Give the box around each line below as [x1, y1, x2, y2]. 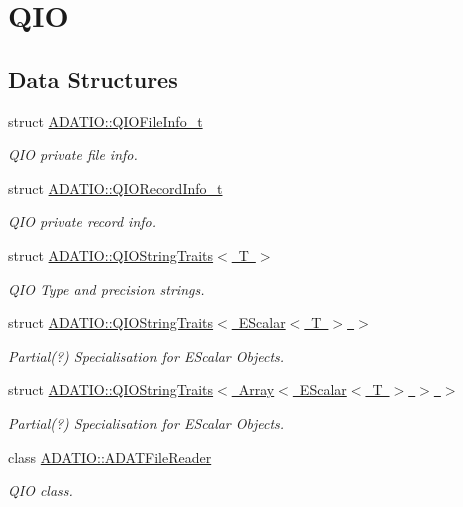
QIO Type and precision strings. [8, 278, 205, 299]
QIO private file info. [8, 144, 138, 165]
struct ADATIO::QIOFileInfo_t [8, 110, 203, 131]
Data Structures [8, 63, 178, 94]
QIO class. [8, 480, 73, 501]
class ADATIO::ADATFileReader [8, 446, 212, 467]
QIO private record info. [8, 211, 157, 232]
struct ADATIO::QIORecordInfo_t [8, 177, 223, 198]
